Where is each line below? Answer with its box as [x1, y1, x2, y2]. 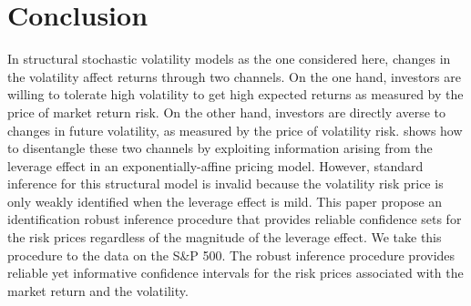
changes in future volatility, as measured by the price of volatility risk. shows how [7, 120, 463, 139]
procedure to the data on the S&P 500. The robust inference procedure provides [7, 245, 456, 264]
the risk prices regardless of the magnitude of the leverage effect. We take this [7, 228, 442, 247]
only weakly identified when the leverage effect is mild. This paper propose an [7, 191, 443, 210]
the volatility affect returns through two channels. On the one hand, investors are [7, 66, 461, 86]
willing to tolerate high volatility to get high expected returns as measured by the [7, 85, 464, 104]
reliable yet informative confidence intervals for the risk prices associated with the [7, 263, 464, 282]
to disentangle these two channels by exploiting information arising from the [7, 138, 433, 158]
